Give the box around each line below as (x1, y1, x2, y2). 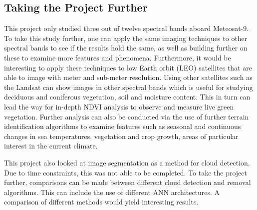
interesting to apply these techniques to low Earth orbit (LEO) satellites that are (4, 62, 252, 72)
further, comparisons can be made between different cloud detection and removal (4, 177, 251, 187)
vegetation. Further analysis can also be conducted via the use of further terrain (4, 111, 249, 121)
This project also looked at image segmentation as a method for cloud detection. (4, 157, 250, 167)
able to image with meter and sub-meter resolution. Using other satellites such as (4, 72, 253, 82)
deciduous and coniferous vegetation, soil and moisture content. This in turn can (4, 91, 251, 102)
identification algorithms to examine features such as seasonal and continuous (4, 121, 241, 131)
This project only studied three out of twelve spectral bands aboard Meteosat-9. (4, 23, 249, 33)
